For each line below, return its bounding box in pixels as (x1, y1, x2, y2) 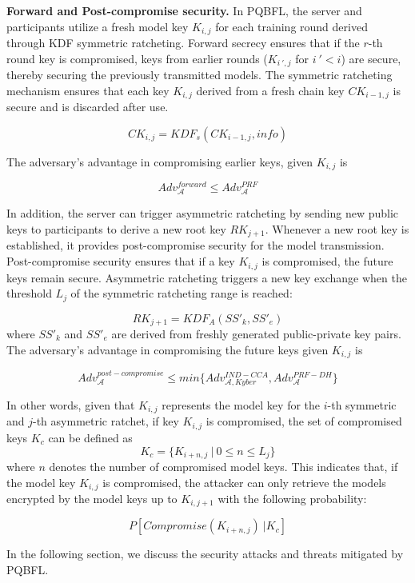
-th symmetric (327, 397, 397, 413)
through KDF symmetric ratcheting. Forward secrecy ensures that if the (6, 34, 360, 51)
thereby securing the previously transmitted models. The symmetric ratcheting (6, 66, 393, 83)
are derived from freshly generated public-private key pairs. (111, 325, 401, 342)
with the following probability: (217, 490, 367, 507)
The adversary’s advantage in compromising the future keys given (6, 341, 329, 357)
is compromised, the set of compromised (206, 413, 402, 429)
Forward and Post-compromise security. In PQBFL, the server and (6, 2, 362, 18)
